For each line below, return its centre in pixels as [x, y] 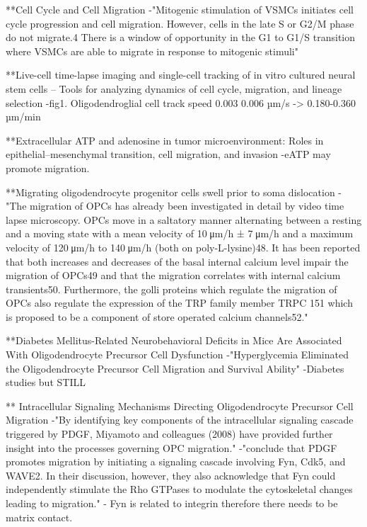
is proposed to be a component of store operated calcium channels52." [157, 316]
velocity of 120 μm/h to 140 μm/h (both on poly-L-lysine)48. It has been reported [183, 247]
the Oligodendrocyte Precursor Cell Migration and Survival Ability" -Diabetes [175, 368]
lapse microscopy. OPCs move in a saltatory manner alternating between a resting [184, 219]
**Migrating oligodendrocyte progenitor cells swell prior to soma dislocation [170, 192]
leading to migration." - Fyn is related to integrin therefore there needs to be [172, 503]
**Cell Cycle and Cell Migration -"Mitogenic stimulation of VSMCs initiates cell [180, 9]
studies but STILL [46, 382]
